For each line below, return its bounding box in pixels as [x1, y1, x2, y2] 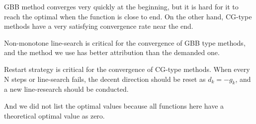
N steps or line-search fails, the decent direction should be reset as [4, 73, 206, 84]
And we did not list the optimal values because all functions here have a [4, 100, 224, 111]
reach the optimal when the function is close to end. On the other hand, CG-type [4, 11, 252, 21]
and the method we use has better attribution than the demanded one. [4, 47, 220, 58]
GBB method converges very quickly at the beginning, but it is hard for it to [4, 1, 239, 11]
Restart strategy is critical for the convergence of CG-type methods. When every [4, 63, 250, 74]
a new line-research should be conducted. [4, 84, 129, 94]
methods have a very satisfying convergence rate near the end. [4, 21, 193, 31]
